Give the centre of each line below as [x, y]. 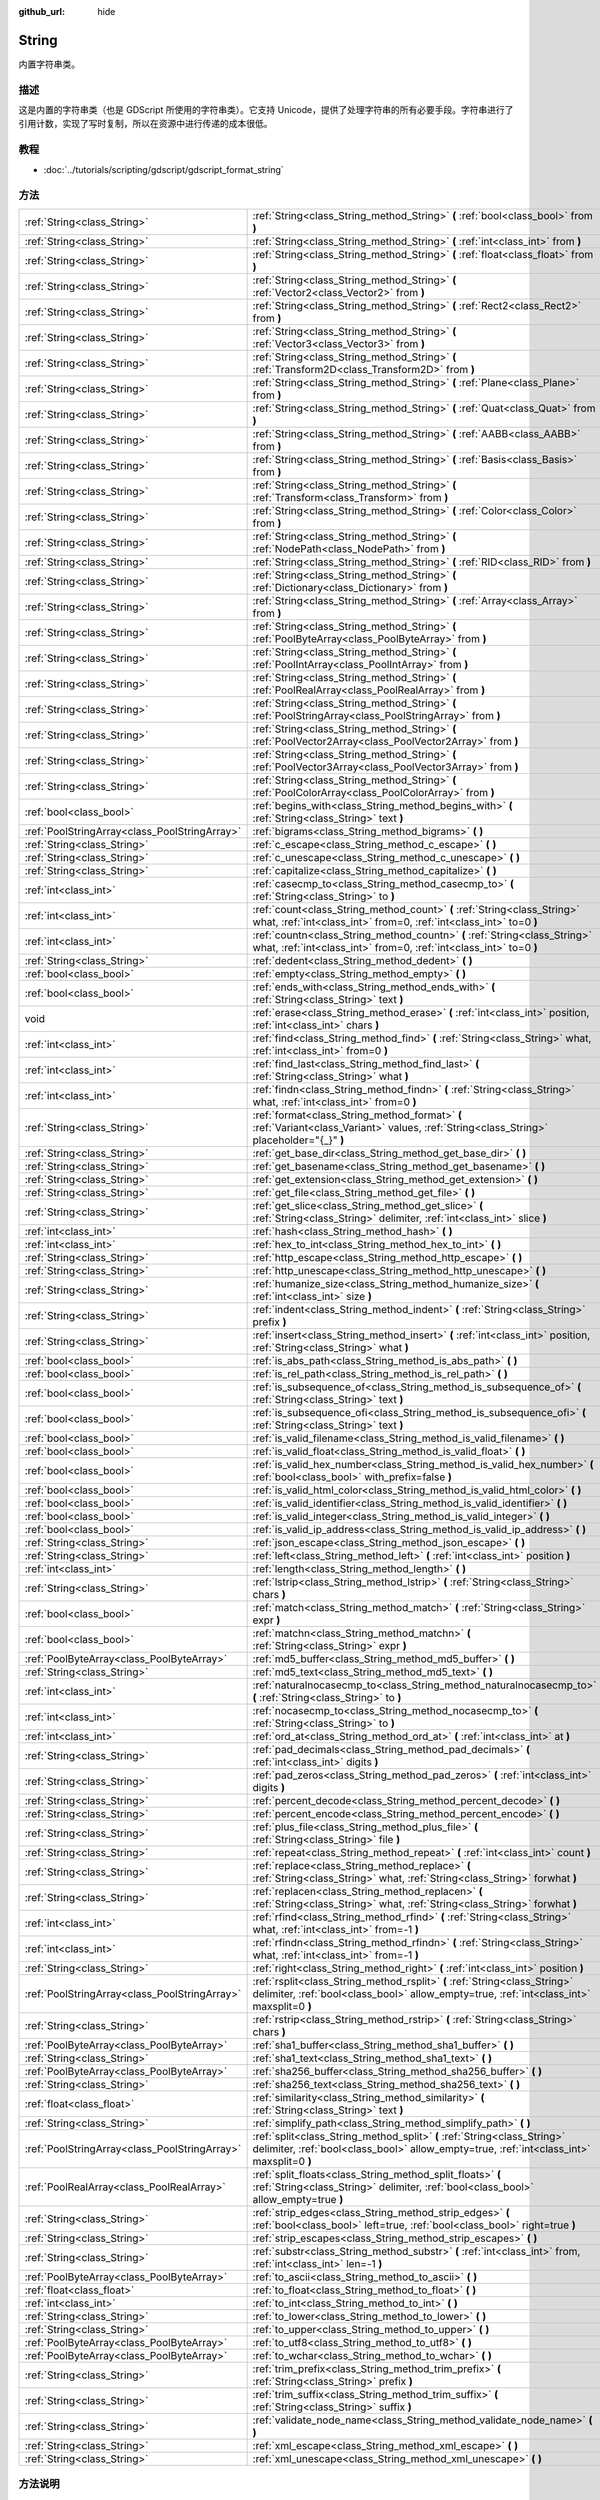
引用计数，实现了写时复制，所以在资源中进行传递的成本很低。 [145, 124]
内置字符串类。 [49, 64]
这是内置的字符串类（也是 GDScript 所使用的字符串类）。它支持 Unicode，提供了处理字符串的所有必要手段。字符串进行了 [266, 110]
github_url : [41, 11]
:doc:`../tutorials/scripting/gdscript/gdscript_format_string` [163, 169]
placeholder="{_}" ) [298, 1140]
